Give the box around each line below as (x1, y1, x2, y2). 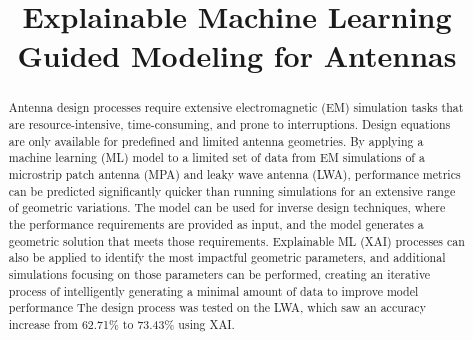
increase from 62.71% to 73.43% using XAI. (8, 315, 235, 332)
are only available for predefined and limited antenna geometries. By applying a (8, 132, 424, 149)
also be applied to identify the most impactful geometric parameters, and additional (8, 249, 446, 266)
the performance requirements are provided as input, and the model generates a (8, 215, 424, 232)
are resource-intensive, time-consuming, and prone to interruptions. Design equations (8, 116, 451, 133)
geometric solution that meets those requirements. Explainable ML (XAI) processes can (8, 232, 465, 249)
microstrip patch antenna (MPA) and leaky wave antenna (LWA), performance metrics (8, 165, 461, 182)
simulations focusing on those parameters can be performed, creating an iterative (8, 265, 431, 282)
